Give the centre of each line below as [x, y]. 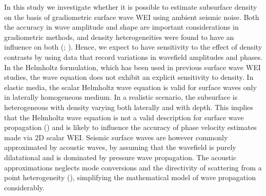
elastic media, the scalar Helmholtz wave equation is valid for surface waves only [130, 87]
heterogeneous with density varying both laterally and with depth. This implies [129, 107]
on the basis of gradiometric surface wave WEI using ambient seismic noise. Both [132, 17]
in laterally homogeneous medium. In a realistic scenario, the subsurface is [121, 97]
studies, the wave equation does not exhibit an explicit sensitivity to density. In [129, 77]
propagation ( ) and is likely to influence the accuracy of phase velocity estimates [130, 127]
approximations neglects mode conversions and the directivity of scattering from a [133, 167]
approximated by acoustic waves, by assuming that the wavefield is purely [120, 147]
